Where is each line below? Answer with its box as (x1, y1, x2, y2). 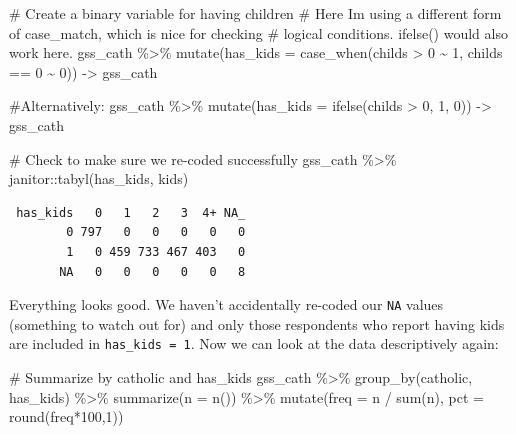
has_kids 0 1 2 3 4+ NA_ (16, 205, 246, 220)
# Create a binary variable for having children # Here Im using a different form (9, 3, 502, 23)
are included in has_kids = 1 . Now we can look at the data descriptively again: (9, 333, 499, 354)
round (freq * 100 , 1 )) (9, 406, 124, 427)
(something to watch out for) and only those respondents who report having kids (9, 313, 505, 334)
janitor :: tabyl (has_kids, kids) (9, 168, 189, 189)
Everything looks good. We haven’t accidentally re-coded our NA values (9, 294, 444, 315)
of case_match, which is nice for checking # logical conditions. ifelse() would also (9, 22, 508, 43)
